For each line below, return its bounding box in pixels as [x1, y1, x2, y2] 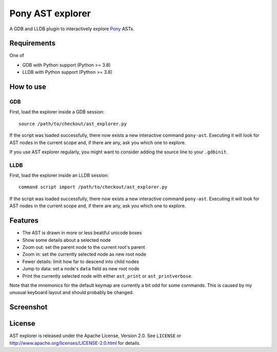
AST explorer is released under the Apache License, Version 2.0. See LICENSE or [9, 333, 182, 339]
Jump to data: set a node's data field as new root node [22, 266, 140, 272]
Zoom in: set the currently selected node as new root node [22, 251, 146, 258]
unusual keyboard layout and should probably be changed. [9, 289, 134, 296]
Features [9, 216, 38, 225]
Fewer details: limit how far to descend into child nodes [22, 258, 140, 264]
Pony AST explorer [9, 8, 91, 19]
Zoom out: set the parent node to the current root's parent [22, 244, 145, 250]
